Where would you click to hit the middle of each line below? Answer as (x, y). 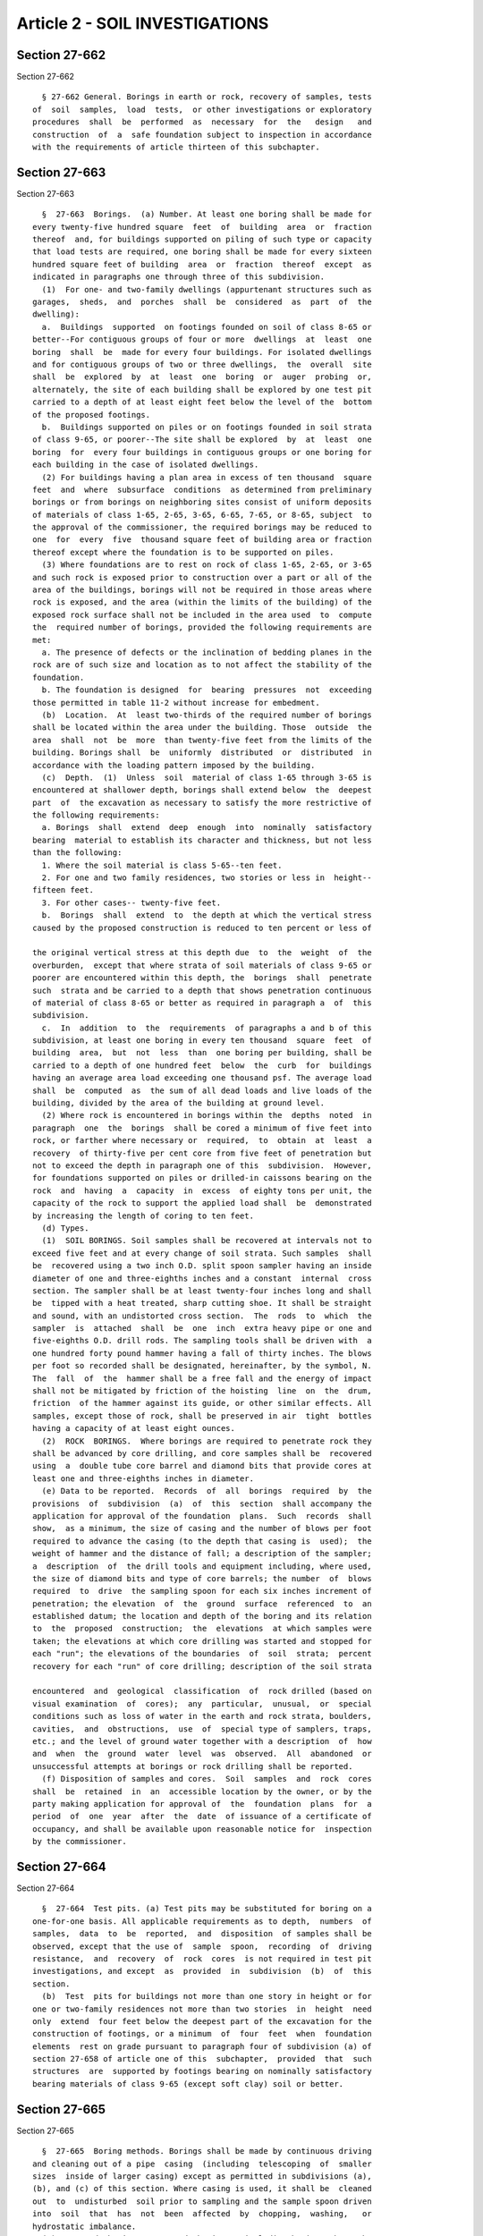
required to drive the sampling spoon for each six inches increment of (202, 1591)
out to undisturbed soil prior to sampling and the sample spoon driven (202, 2201)
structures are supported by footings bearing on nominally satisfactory (202, 2071)
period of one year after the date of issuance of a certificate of (202, 1817)
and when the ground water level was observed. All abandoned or (202, 1754)
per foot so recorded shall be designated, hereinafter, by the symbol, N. (202, 1366)
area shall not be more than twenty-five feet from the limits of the (202, 740)
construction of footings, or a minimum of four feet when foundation (202, 2034)
